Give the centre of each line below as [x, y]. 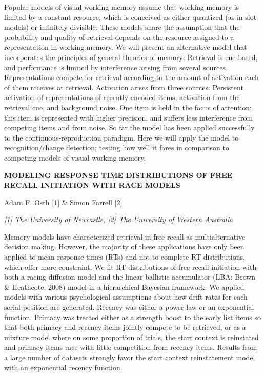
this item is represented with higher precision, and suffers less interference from [129, 117]
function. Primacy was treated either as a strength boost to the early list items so [133, 317]
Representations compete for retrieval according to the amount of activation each [131, 77]
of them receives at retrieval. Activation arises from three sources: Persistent [124, 87]
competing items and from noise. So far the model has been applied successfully [129, 127]
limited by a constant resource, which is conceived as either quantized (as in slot [130, 17]
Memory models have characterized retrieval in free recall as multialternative [125, 236]
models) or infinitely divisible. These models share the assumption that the [122, 27]
